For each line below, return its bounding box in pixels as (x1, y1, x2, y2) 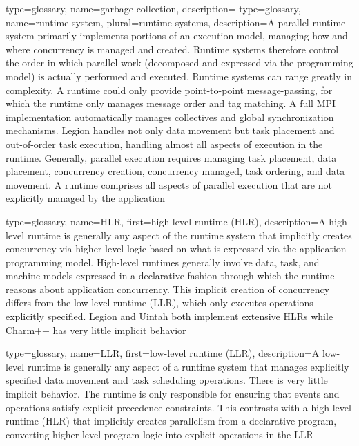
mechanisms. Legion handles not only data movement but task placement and (6, 123, 335, 138)
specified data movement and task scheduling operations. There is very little (6, 373, 328, 387)
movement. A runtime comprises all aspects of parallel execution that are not (6, 177, 332, 192)
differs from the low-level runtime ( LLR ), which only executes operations (6, 295, 313, 310)
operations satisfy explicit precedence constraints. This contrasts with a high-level (6, 400, 351, 414)
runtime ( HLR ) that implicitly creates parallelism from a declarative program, (6, 414, 337, 428)
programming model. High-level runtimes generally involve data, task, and (6, 254, 320, 269)
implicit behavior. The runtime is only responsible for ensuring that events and (6, 387, 340, 401)
